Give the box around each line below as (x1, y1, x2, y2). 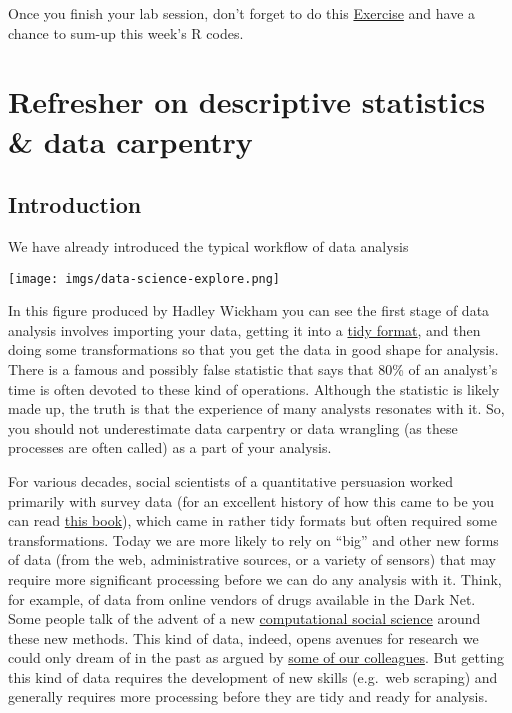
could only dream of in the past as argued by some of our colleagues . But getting (8, 647, 505, 668)
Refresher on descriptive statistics (8, 81, 486, 122)
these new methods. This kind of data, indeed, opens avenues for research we (8, 627, 479, 648)
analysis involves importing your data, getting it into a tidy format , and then (8, 319, 481, 340)
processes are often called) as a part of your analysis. (8, 437, 332, 458)
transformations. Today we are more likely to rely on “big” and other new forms (8, 529, 499, 550)
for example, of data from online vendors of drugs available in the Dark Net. (8, 588, 476, 609)
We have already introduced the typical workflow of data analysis (8, 235, 409, 256)
